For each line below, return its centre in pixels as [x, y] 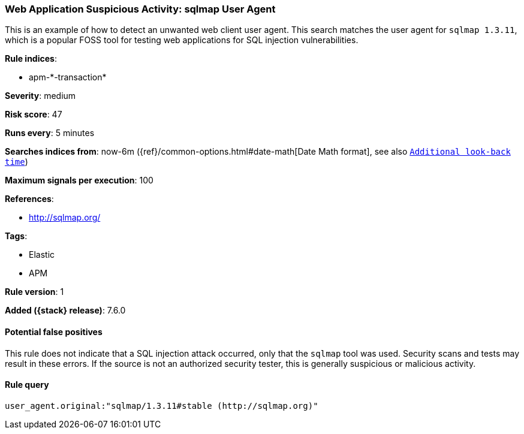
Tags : [16, 236]
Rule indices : [31, 59]
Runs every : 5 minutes [50, 133]
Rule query [27, 385]
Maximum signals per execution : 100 [79, 180]
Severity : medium [40, 96]
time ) [16, 162]
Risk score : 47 [34, 114]
